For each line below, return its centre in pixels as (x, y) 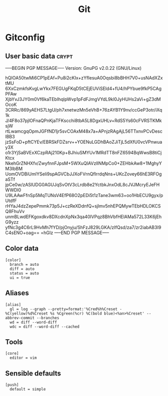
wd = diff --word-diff (33, 322)
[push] (12, 385)
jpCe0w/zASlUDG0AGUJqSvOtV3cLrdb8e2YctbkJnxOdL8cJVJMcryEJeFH (82, 185)
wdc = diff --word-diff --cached (45, 327)
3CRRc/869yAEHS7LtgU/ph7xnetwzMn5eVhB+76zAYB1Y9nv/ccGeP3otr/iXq (84, 110)
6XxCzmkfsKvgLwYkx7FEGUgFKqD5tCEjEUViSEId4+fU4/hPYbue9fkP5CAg (83, 88)
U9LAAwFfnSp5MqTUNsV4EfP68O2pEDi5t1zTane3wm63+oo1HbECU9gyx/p (84, 195)
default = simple (28, 389)
